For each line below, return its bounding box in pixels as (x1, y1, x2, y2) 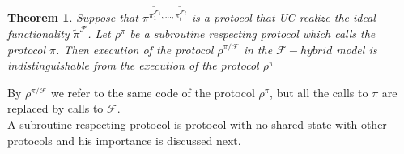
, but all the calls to (270, 83, 368, 101)
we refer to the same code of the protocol (51, 83, 255, 101)
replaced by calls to (7, 100, 104, 117)
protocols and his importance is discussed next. (7, 131, 241, 148)
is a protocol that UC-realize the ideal (191, 9, 376, 26)
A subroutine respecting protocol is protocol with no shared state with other (7, 115, 387, 132)
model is (336, 41, 377, 58)
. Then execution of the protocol (56, 41, 214, 58)
